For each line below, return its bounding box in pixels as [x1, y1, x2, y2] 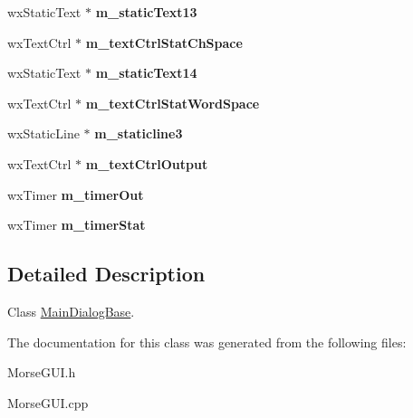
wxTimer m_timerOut [7, 185, 144, 204]
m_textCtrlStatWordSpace [85, 93, 260, 112]
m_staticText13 [95, 3, 197, 21]
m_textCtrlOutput [85, 154, 208, 173]
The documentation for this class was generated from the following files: [7, 332, 407, 351]
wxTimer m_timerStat [7, 215, 146, 234]
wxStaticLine [7, 124, 80, 143]
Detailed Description [7, 260, 206, 288]
